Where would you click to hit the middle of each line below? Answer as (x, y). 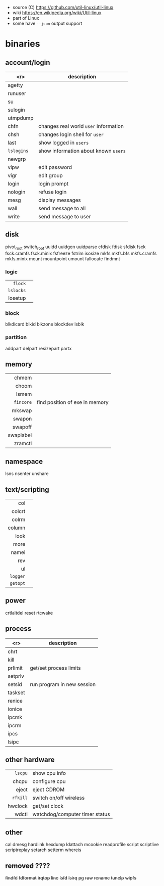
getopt (18, 583)
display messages (60, 200)
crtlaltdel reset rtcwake (29, 613)
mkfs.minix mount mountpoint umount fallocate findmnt (63, 259)
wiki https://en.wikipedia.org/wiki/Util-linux (57, 13)
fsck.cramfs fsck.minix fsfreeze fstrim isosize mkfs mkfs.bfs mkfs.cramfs (81, 253)
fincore (23, 402)
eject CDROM (49, 789)
